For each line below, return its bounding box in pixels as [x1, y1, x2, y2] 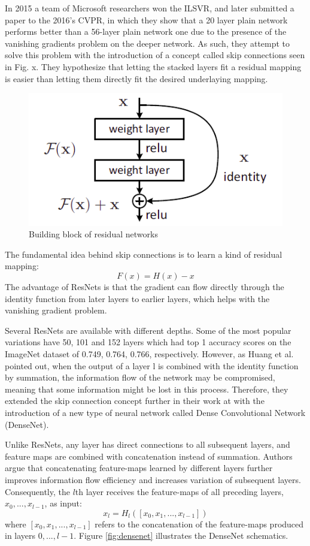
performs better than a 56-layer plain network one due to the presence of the [5, 25, 287, 38]
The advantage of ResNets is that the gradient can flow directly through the [5, 280, 284, 293]
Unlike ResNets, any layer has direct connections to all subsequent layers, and [5, 438, 290, 451]
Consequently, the [5, 485, 70, 497]
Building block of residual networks [29, 228, 158, 240]
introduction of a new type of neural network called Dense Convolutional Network [5, 406, 306, 418]
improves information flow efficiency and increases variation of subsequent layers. [5, 473, 301, 485]
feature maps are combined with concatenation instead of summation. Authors [5, 450, 293, 462]
